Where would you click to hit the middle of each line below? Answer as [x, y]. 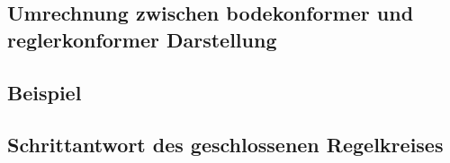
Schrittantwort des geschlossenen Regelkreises [225, 145]
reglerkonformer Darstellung [142, 39]
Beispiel [45, 92]
